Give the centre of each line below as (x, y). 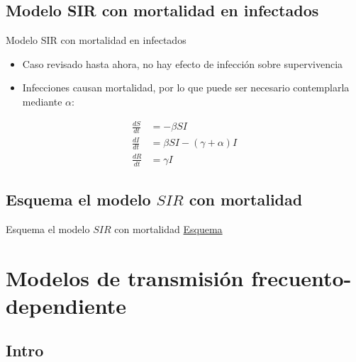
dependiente (66, 305)
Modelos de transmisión (125, 277)
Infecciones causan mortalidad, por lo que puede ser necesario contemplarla (186, 87)
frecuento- (301, 277)
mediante (42, 101)
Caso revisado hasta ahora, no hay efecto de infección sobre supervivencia (183, 63)
